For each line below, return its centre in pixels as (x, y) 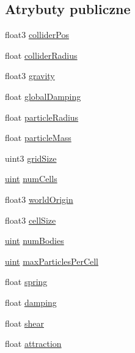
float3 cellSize (31, 220)
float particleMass (38, 138)
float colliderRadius (41, 55)
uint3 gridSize (31, 158)
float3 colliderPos (37, 35)
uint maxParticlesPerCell (52, 261)
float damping (31, 302)
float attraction (33, 344)
